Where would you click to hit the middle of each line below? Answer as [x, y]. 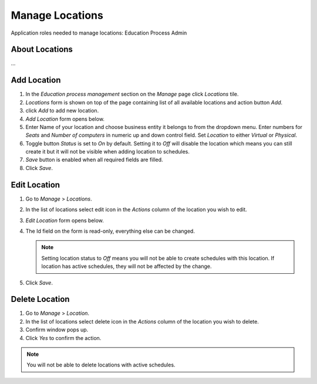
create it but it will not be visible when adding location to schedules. [108, 152]
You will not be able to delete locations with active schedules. [101, 365]
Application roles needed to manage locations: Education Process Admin [99, 33]
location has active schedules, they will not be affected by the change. [127, 266]
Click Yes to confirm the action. [63, 338]
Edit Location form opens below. [65, 220]
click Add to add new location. [62, 111]
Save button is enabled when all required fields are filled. [95, 160]
